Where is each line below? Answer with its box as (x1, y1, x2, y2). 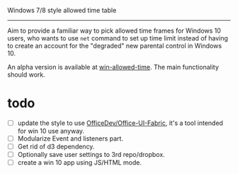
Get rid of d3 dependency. (17, 142, 95, 151)
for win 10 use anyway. (17, 127, 85, 135)
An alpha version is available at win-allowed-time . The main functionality (7, 63, 220, 71)
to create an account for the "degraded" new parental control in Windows (7, 42, 222, 50)
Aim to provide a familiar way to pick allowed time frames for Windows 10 (7, 26, 222, 35)
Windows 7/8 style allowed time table (7, 6, 117, 14)
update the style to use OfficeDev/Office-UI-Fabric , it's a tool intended (17, 119, 223, 127)
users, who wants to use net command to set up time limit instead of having (7, 34, 229, 42)
